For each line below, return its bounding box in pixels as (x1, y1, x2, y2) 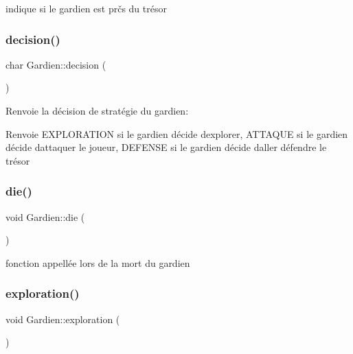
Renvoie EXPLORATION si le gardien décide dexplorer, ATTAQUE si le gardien (5, 126, 348, 141)
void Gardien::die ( (5, 209, 85, 224)
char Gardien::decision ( (5, 57, 106, 71)
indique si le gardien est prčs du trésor (5, 1, 167, 15)
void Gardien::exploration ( (5, 311, 120, 326)
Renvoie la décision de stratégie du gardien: (5, 104, 189, 117)
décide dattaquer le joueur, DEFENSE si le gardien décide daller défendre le (5, 140, 327, 154)
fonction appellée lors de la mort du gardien (5, 255, 190, 270)
